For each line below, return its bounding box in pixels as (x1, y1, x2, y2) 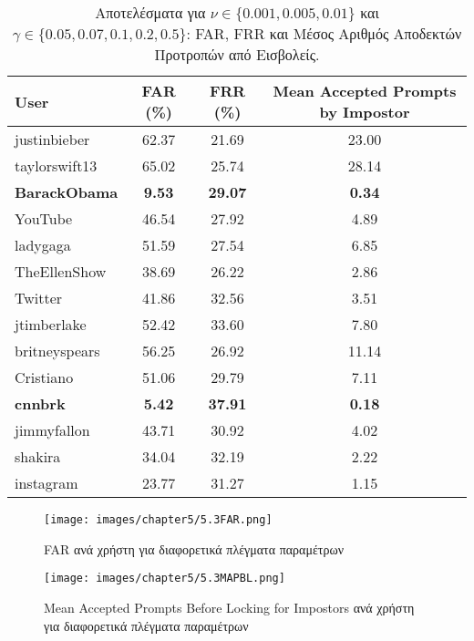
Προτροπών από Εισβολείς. (154, 44, 320, 65)
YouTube (15, 208, 73, 229)
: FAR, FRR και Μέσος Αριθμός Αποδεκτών (186, 23, 462, 44)
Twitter (15, 287, 63, 308)
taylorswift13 (15, 155, 98, 176)
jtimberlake (15, 314, 87, 335)
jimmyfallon (15, 419, 90, 440)
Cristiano (15, 367, 74, 388)
